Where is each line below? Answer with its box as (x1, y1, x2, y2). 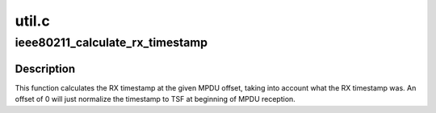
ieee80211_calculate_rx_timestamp (15, 35, 208, 50)
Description (15, 62, 76, 75)
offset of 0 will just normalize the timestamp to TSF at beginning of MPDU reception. (15, 95, 296, 104)
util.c (15, 12, 50, 30)
